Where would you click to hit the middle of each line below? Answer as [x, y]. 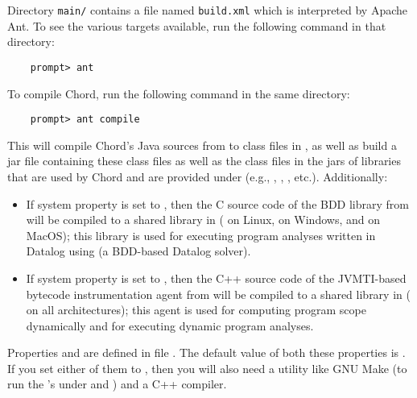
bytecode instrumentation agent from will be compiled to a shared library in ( [218, 294]
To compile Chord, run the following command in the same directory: [179, 93]
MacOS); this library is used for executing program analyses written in [201, 235]
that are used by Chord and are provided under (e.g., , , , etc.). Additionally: [198, 176]
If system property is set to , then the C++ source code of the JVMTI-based [216, 278]
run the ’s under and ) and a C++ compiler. [117, 384]
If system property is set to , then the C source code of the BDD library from [218, 203]
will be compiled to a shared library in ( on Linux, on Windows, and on [203, 220]
